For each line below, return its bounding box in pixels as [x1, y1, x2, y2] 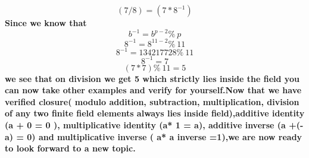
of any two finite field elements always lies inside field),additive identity [5, 107, 305, 119]
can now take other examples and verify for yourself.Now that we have [5, 84, 302, 96]
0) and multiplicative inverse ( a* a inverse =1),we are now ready [27, 130, 302, 143]
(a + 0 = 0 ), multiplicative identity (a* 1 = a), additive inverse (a [5, 118, 286, 131]
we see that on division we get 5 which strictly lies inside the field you [5, 72, 299, 84]
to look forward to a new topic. [5, 142, 136, 154]
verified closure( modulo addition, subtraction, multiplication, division [5, 95, 299, 108]
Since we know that [5, 17, 87, 29]
